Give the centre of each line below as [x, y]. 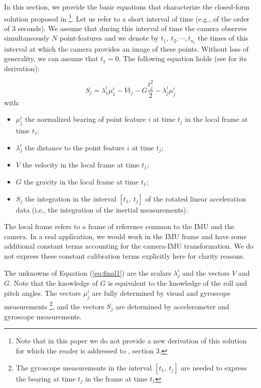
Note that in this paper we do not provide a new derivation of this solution [131, 341]
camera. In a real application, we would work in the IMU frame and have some [125, 236]
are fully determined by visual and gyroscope [161, 293]
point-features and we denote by [109, 38]
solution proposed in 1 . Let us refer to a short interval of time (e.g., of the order [127, 18]
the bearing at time [46, 378]
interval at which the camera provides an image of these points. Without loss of [126, 48]
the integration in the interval [71, 198]
